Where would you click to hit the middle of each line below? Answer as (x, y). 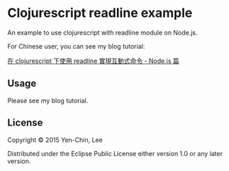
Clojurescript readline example (100, 13)
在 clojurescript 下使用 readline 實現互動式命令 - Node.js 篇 (93, 61)
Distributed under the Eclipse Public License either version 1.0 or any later (115, 153)
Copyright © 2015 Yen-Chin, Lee (55, 140)
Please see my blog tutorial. (48, 100)
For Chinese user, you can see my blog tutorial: (76, 46)
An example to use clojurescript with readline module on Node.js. (102, 33)
